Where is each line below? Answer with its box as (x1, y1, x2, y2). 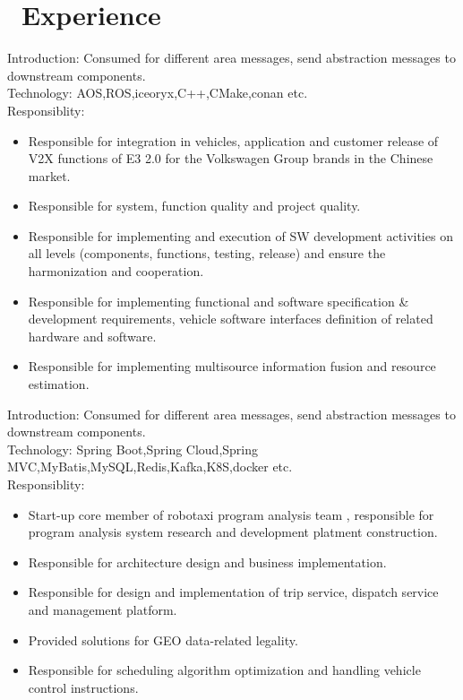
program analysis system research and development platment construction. (28, 523, 438, 541)
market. (28, 166, 71, 185)
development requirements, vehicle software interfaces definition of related (28, 309, 433, 328)
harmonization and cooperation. (28, 262, 204, 281)
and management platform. (28, 600, 177, 618)
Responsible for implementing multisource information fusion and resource (28, 357, 436, 376)
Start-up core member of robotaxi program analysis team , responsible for (28, 505, 434, 523)
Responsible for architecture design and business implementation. (28, 552, 387, 571)
